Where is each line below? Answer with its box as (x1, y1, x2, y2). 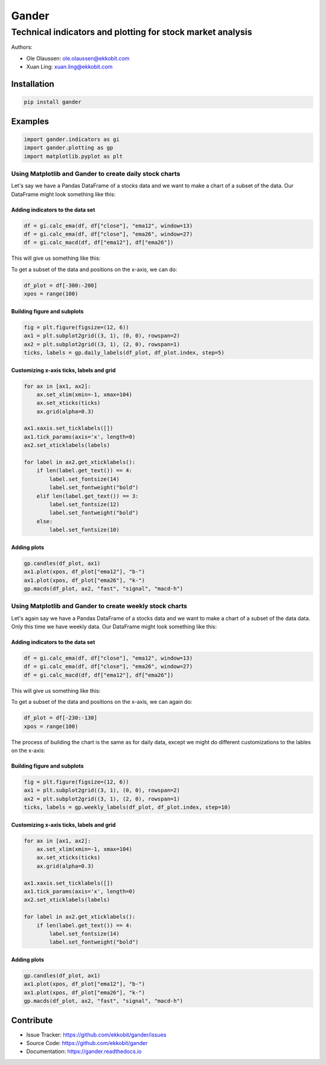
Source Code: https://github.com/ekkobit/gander (26, 1039, 148, 1046)
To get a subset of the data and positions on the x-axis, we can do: (11, 266, 177, 273)
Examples (11, 116, 50, 126)
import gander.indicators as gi (24, 136, 120, 143)
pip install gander (24, 98, 81, 106)
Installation (11, 79, 54, 89)
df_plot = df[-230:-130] (24, 715, 98, 721)
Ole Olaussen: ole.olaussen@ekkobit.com (26, 54, 130, 62)
